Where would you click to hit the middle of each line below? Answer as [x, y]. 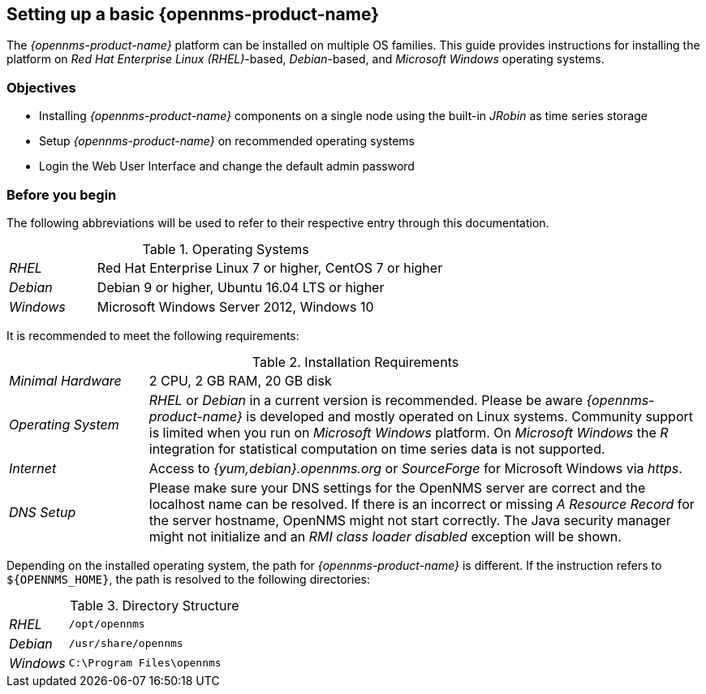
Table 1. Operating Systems [226, 249]
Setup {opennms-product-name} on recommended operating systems [227, 141]
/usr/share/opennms [126, 644]
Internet [33, 468]
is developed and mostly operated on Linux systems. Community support [470, 416]
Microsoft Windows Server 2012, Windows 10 [235, 306]
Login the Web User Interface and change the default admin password [227, 166]
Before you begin [62, 194]
